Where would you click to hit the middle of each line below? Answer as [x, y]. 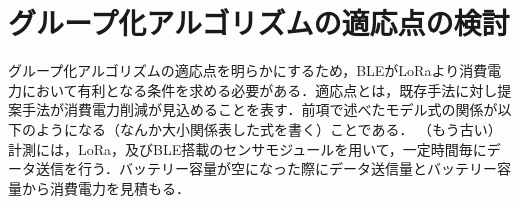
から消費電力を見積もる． [105, 187]
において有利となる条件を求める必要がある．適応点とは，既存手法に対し [259, 89]
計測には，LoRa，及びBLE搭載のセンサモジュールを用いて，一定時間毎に [247, 148]
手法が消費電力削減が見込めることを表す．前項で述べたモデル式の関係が [259, 109]
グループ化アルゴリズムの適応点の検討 [259, 22]
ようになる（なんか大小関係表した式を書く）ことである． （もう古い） [268, 128]
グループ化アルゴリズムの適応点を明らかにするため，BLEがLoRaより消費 [248, 70]
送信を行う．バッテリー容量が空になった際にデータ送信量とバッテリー [266, 168]
